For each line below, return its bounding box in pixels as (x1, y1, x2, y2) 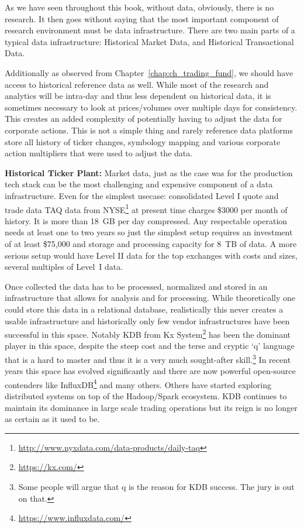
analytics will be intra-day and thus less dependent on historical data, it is (5, 90, 271, 102)
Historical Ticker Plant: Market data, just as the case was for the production (5, 166, 293, 179)
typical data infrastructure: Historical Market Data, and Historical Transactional (5, 35, 294, 47)
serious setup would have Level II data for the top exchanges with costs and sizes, (5, 249, 298, 261)
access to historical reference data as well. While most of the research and (5, 78, 269, 90)
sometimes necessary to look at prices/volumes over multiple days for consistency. (5, 101, 298, 113)
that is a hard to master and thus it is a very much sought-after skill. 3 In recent (5, 351, 291, 365)
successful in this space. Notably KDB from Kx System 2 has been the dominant (5, 327, 291, 340)
